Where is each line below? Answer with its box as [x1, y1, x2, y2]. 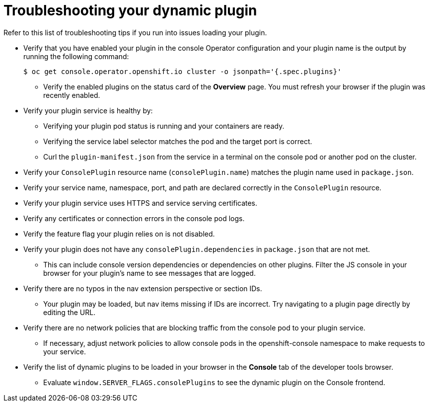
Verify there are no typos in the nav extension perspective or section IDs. [23, 284, 262, 293]
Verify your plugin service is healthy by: [23, 106, 153, 115]
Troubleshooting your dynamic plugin [3, 2, 257, 19]
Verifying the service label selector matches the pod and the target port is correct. [43, 137, 312, 146]
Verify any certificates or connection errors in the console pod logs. [23, 214, 245, 223]
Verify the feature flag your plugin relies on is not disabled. [23, 229, 215, 238]
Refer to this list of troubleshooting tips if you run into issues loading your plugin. [3, 28, 267, 37]
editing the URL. [43, 308, 96, 317]
